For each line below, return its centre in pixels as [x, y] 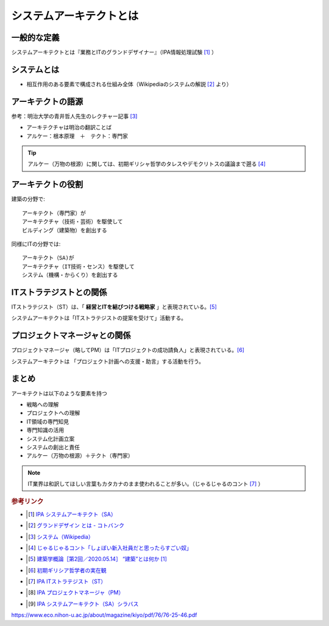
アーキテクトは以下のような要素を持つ [59, 393]
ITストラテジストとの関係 [59, 292]
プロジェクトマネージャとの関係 [71, 336]
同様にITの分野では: [36, 243]
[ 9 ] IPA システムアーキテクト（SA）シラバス [83, 603]
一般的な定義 [35, 38]
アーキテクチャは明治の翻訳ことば [69, 128]
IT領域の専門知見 [48, 422]
